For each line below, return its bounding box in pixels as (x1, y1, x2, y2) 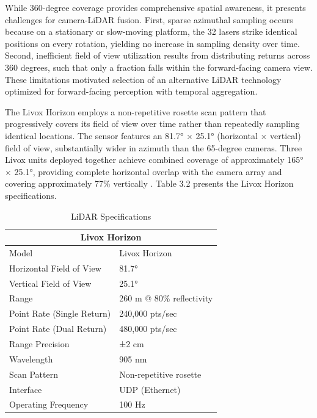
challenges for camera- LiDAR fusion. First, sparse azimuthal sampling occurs (5, 13, 293, 26)
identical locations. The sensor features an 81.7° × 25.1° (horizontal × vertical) (5, 129, 301, 142)
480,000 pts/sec (119, 322, 177, 335)
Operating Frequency (9, 398, 89, 411)
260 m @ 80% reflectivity (119, 292, 213, 304)
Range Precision (9, 337, 70, 350)
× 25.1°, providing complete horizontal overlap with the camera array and (5, 165, 282, 178)
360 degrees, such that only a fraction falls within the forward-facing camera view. (5, 60, 313, 73)
